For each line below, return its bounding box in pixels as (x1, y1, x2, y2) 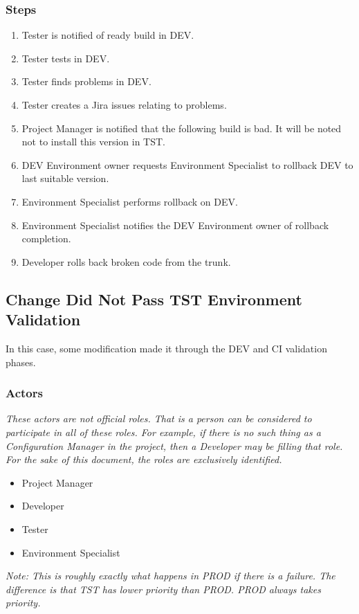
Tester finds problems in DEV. (21, 74, 151, 89)
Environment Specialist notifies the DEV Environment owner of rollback (21, 217, 329, 232)
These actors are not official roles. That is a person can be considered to (6, 411, 312, 426)
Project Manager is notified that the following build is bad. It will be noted (21, 120, 342, 135)
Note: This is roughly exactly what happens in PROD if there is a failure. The (6, 568, 335, 583)
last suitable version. (21, 171, 109, 186)
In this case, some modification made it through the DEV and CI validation (6, 341, 327, 355)
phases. (6, 354, 36, 369)
